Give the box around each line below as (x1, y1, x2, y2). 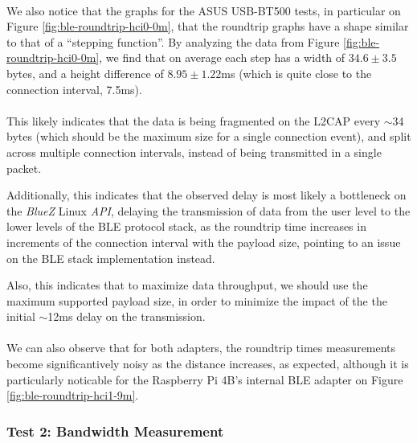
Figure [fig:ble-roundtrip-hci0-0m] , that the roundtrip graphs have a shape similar (6, 18, 409, 35)
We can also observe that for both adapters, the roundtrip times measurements (6, 339, 396, 356)
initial (6, 308, 35, 325)
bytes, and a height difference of (6, 64, 164, 81)
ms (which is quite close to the (221, 64, 372, 81)
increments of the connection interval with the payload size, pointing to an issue (6, 233, 401, 250)
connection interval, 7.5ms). (6, 80, 142, 97)
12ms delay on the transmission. (47, 308, 206, 325)
